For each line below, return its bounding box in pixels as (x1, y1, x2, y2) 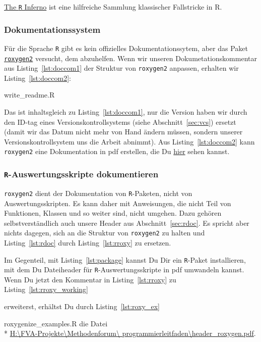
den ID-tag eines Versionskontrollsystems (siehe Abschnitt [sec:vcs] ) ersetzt (4, 116, 236, 127)
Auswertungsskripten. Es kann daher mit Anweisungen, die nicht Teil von (4, 198, 231, 208)
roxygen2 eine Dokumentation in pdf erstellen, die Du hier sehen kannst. (4, 146, 230, 157)
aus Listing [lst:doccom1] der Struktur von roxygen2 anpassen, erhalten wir (4, 63, 239, 73)
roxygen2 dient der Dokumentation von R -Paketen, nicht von (4, 187, 192, 198)
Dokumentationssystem (4, 23, 101, 35)
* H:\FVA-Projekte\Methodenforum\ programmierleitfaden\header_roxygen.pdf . (4, 328, 256, 338)
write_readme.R (4, 89, 55, 100)
